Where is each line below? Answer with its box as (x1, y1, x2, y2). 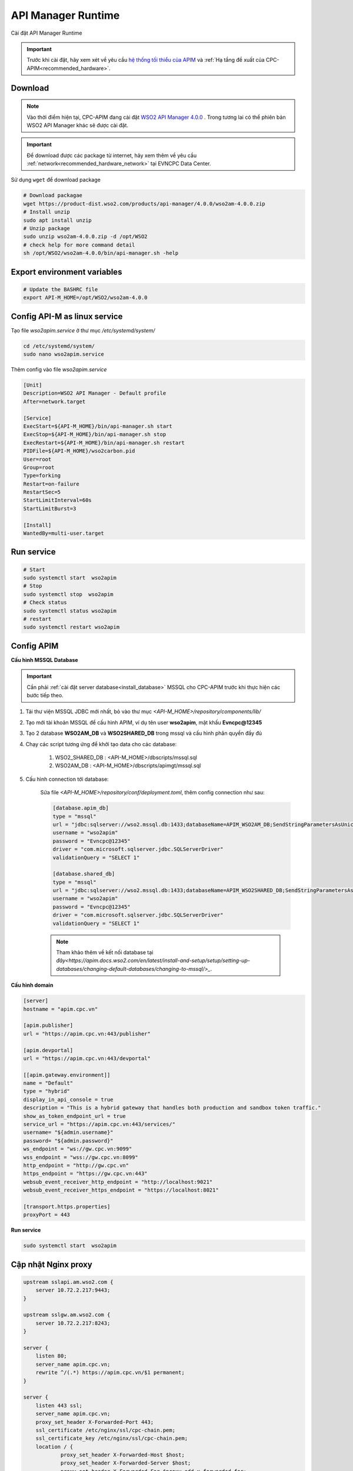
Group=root (23, 464, 55, 471)
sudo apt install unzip (23, 217, 92, 224)
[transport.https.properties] (23, 1203, 111, 1210)
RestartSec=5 (23, 489, 61, 495)
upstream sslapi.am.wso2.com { (23, 1279, 114, 1285)
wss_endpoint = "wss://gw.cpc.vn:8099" (23, 1154, 138, 1160)
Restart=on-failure (23, 480, 79, 487)
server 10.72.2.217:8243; (35, 1320, 111, 1326)
